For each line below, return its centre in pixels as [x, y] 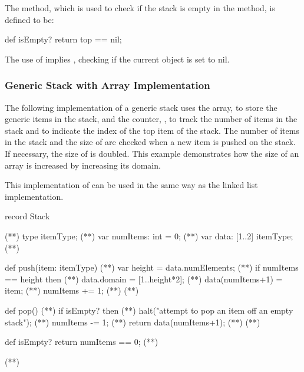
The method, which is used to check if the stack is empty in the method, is [140, 8]
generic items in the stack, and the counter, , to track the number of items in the [151, 119]
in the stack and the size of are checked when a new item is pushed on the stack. [150, 142]
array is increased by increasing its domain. [83, 165]
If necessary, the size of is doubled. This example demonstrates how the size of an [152, 153]
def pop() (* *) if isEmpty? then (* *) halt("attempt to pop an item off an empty [149, 310]
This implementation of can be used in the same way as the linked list [131, 185]
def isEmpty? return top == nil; [63, 39]
